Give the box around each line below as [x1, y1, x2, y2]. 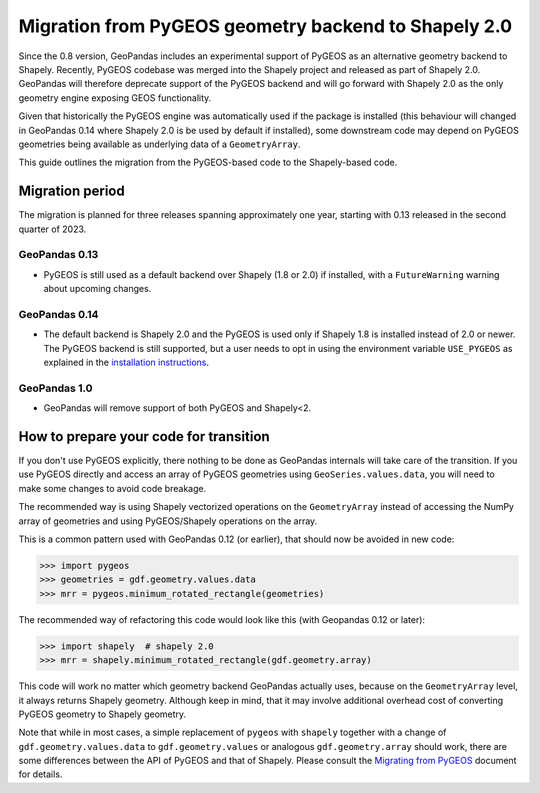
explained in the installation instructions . [43, 356, 210, 369]
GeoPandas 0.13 [18, 248, 99, 262]
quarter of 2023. [18, 223, 87, 235]
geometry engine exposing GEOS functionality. [18, 91, 212, 104]
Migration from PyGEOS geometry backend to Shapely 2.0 [18, 15, 513, 37]
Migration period [18, 183, 125, 200]
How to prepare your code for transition [18, 428, 270, 445]
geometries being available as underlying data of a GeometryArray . [18, 138, 301, 150]
